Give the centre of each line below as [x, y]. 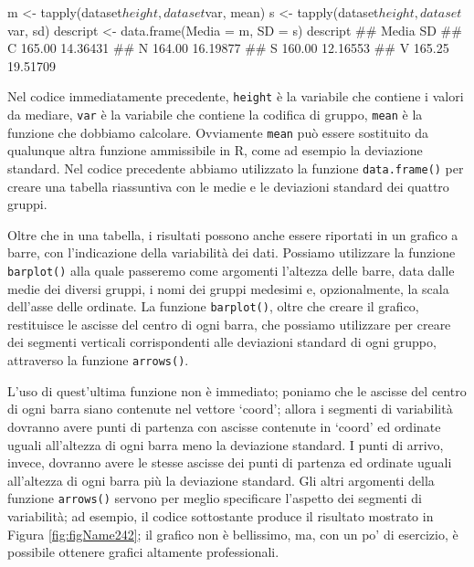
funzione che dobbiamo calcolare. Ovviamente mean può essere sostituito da [218, 132]
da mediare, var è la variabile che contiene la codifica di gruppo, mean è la [215, 115]
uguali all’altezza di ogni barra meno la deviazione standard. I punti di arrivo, [226, 444]
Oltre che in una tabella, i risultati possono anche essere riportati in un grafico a [233, 234]
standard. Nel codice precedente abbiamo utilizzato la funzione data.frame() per [236, 168]
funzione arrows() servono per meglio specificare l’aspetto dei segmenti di [215, 498]
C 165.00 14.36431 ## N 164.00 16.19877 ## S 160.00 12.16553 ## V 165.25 [228, 48]
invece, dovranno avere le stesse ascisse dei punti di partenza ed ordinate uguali [230, 462]
